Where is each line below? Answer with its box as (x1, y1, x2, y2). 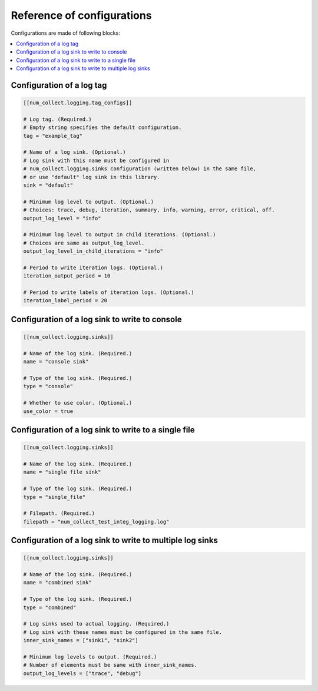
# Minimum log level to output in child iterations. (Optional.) (23, 232, 216, 238)
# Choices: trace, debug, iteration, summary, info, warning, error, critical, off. (23, 207, 275, 213)
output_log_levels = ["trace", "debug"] (23, 670, 141, 677)
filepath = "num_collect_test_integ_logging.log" (23, 518, 170, 525)
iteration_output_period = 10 (23, 273, 111, 279)
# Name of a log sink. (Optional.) (23, 149, 126, 156)
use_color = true (23, 408, 74, 415)
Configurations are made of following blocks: (11, 29, 120, 37)
